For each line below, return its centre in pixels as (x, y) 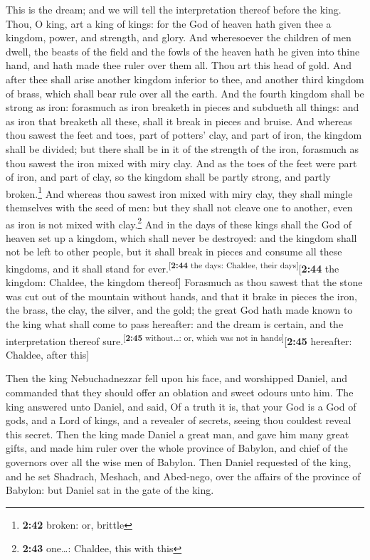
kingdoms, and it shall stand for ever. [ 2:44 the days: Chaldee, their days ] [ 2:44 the (173, 267)
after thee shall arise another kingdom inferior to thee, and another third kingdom (185, 79)
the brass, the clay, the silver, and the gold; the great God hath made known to (179, 310)
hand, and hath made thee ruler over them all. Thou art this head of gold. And (179, 65)
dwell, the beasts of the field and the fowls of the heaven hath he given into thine (183, 51)
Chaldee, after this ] (48, 354)
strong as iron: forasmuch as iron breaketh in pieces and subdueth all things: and (183, 107)
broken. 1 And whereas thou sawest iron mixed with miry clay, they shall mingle (179, 192)
